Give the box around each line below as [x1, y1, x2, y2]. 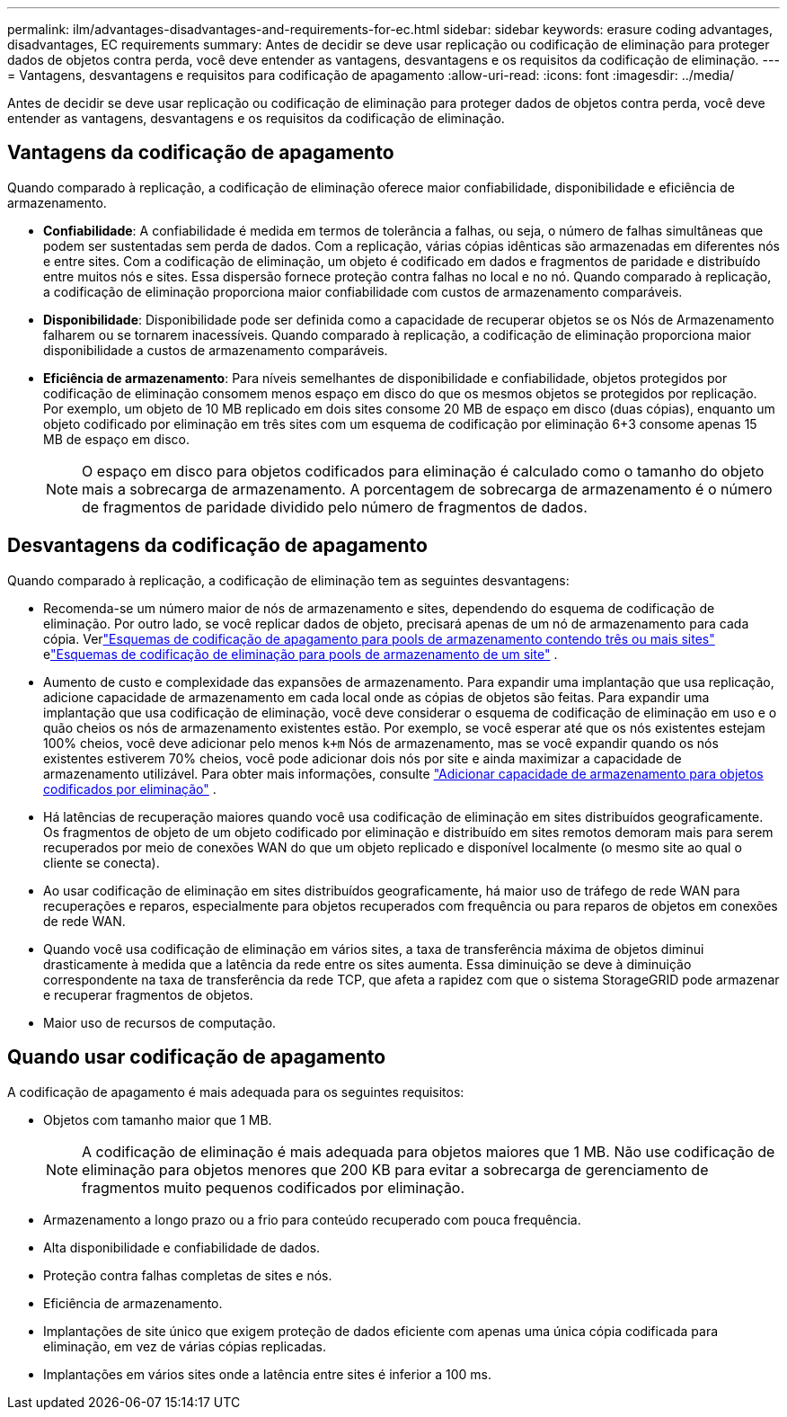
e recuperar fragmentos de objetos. [43, 986, 253, 1003]
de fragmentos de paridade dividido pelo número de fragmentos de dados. [82, 497, 588, 516]
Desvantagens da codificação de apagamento [7, 534, 428, 557]
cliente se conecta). [43, 854, 160, 870]
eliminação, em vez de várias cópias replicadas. [43, 1338, 326, 1354]
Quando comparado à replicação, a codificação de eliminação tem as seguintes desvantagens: [7, 572, 570, 588]
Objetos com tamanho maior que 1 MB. [43, 1111, 272, 1127]
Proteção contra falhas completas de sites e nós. [43, 1267, 332, 1283]
